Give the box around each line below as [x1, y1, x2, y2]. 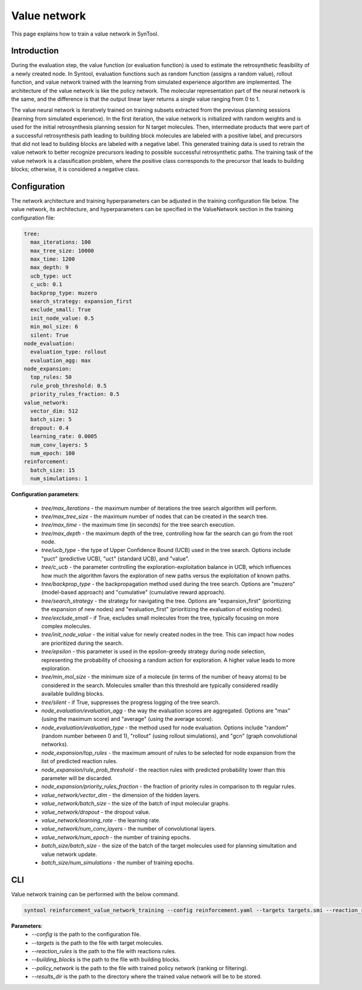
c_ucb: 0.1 [30, 281, 63, 288]
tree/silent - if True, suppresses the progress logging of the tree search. [41, 699, 220, 706]
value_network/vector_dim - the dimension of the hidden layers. [41, 791, 200, 799]
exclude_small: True [30, 306, 91, 313]
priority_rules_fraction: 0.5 [30, 391, 120, 398]
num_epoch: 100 [30, 449, 75, 457]
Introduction [11, 46, 59, 56]
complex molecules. [41, 622, 92, 630]
